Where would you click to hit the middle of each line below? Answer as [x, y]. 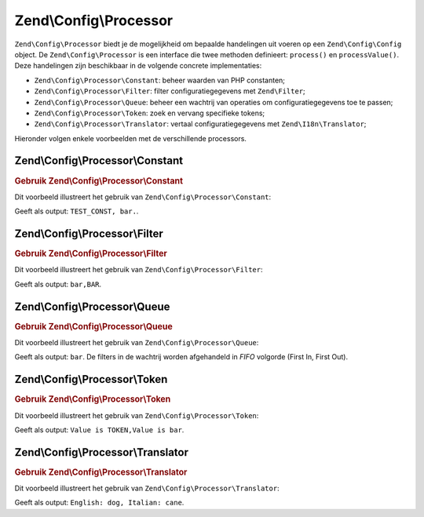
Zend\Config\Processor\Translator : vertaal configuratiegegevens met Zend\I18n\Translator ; [200, 124]
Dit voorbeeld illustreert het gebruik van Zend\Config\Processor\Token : [137, 415]
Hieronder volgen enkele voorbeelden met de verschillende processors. [131, 138]
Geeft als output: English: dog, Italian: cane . [99, 503]
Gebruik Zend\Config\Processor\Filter [91, 253]
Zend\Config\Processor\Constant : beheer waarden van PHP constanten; [160, 80]
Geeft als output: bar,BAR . [58, 284]
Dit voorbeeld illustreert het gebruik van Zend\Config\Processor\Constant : [143, 197]
